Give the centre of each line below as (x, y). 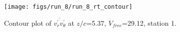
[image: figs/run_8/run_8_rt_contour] (68, 7)
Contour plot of (28, 23)
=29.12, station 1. (149, 23)
